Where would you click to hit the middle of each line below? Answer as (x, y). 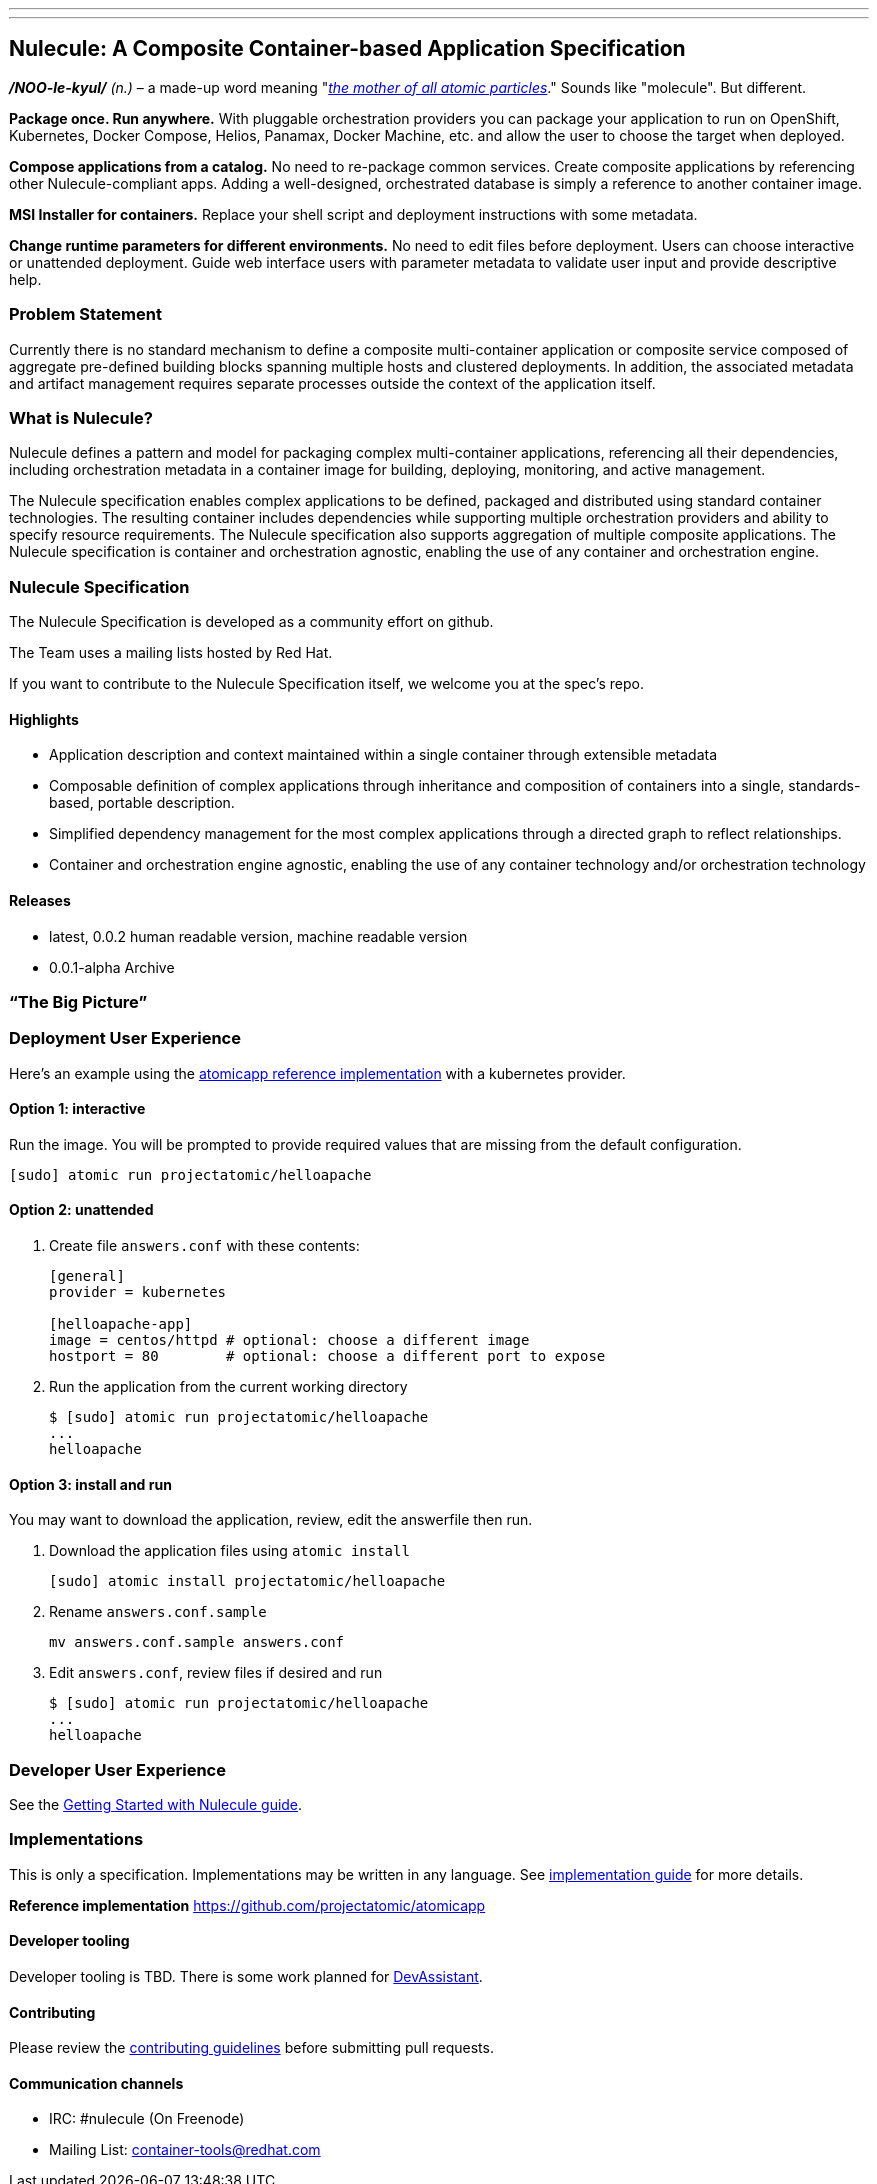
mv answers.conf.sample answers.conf (197, 1642)
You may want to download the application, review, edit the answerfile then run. (271, 1520)
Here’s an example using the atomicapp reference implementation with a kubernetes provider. (317, 1073)
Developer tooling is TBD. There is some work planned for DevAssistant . (246, 1977)
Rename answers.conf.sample (158, 1612)
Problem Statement (85, 314)
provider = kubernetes (138, 1292)
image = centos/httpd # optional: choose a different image (289, 1340)
